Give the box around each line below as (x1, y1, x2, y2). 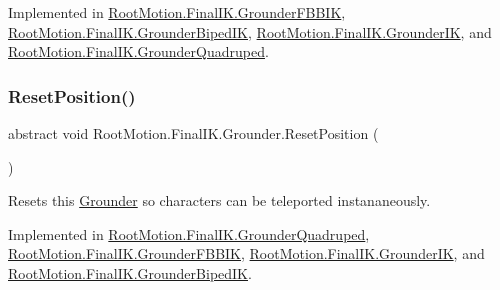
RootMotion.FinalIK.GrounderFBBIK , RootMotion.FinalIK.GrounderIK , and (8, 243, 485, 264)
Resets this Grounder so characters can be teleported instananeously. (8, 190, 431, 211)
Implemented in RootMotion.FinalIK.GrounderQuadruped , (8, 223, 370, 244)
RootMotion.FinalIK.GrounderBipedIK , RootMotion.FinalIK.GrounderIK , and (8, 21, 492, 42)
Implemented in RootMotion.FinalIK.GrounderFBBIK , (8, 2, 346, 22)
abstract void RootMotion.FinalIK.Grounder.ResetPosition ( (8, 123, 379, 143)
